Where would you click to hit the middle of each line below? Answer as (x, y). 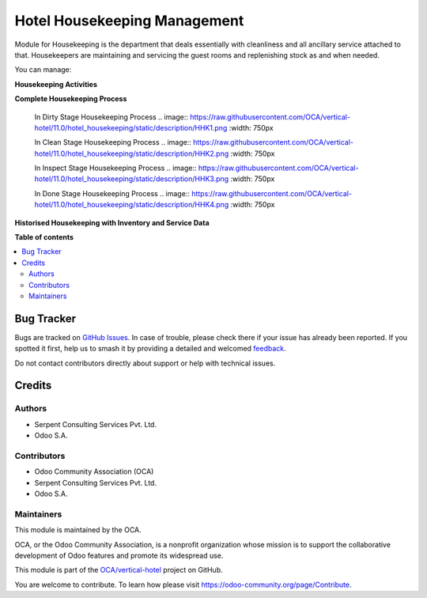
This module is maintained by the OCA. (78, 530)
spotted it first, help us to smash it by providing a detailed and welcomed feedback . (150, 349)
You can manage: (43, 70)
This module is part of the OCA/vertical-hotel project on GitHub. (119, 570)
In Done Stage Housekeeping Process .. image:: (112, 193)
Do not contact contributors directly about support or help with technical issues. (145, 363)
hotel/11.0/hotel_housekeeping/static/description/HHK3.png (132, 179)
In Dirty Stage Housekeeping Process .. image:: (111, 117)
